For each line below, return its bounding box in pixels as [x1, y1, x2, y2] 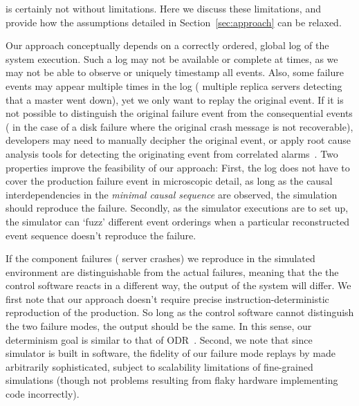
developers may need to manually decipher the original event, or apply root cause [6, 133, 351, 147]
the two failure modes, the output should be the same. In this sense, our [6, 319, 312, 333]
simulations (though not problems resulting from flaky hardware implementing [6, 373, 338, 387]
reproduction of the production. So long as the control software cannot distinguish [6, 305, 354, 320]
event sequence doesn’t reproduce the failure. [6, 228, 196, 242]
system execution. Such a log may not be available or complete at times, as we [6, 51, 338, 66]
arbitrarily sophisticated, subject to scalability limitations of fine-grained [6, 359, 313, 373]
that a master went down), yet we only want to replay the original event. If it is [6, 92, 344, 107]
